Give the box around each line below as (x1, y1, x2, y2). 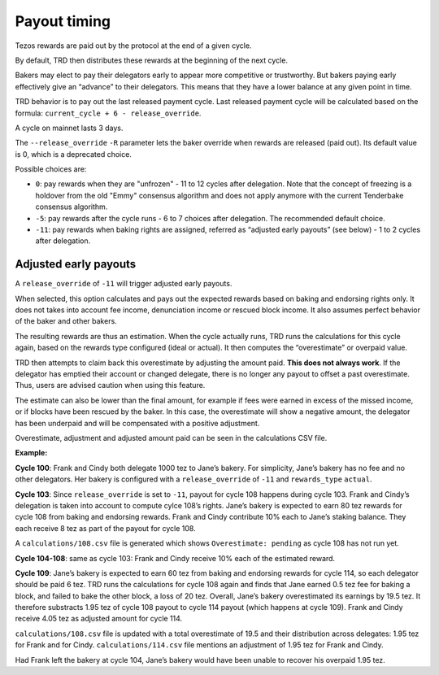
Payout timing (15, 12, 111, 30)
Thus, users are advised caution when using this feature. (15, 381, 206, 390)
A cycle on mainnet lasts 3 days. (15, 123, 124, 133)
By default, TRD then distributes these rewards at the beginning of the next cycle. (15, 55, 289, 65)
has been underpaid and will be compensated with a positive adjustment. (15, 418, 260, 428)
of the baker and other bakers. (15, 316, 117, 326)
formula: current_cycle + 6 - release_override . (15, 108, 202, 118)
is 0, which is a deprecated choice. (15, 149, 132, 159)
